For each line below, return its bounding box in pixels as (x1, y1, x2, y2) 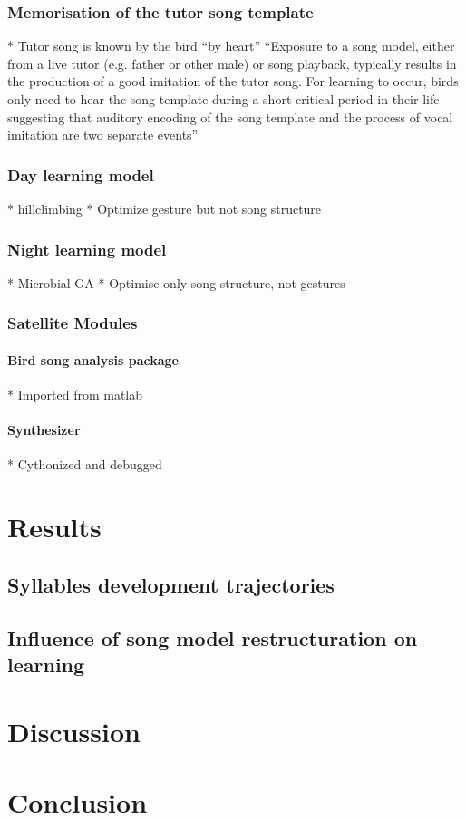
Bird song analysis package (7, 350, 179, 369)
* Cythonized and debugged (7, 455, 162, 474)
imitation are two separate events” (7, 125, 199, 144)
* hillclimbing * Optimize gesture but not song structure (7, 199, 322, 217)
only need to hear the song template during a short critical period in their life (7, 90, 440, 108)
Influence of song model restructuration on (7, 623, 418, 651)
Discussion (7, 712, 141, 749)
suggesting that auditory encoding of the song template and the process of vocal (7, 107, 453, 126)
